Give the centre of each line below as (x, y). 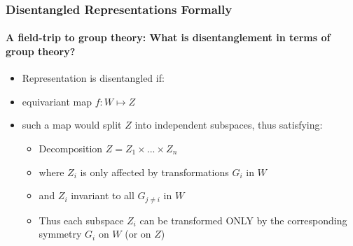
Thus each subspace (81, 220)
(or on (138, 234)
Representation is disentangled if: (93, 78)
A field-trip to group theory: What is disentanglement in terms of (168, 37)
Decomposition (71, 149)
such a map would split (72, 125)
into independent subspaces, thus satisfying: (229, 125)
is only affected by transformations (154, 172)
